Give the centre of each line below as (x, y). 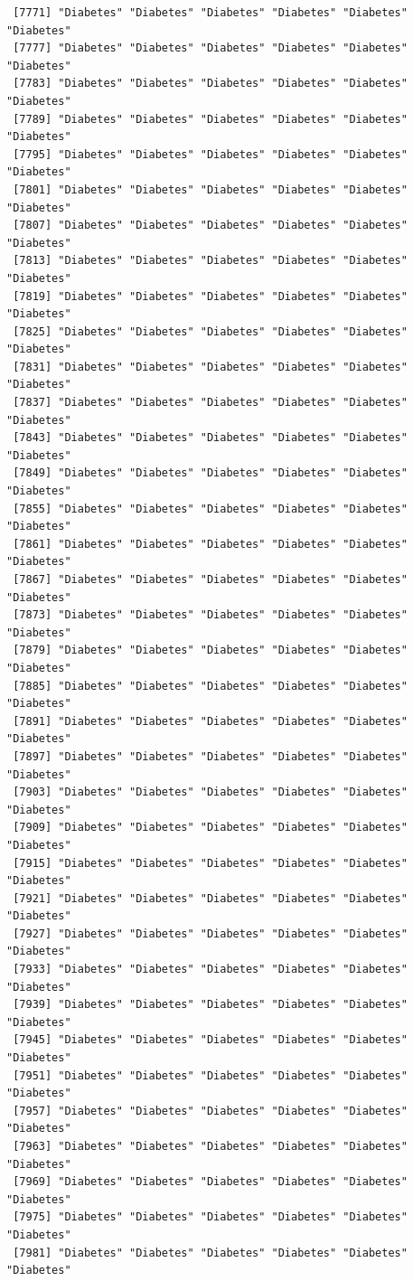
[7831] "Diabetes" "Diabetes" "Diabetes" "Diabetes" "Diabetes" (210, 367)
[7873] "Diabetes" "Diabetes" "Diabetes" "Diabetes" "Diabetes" (210, 615)
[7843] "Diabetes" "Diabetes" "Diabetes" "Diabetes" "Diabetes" (210, 438)
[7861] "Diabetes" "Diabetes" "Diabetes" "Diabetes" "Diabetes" (210, 544)
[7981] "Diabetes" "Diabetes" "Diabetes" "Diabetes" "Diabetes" (210, 1253)
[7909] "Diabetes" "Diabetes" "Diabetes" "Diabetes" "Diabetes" (210, 828)
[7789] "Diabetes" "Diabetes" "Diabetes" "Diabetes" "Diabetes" (210, 119)
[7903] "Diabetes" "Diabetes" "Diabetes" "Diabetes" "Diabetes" (210, 792)
